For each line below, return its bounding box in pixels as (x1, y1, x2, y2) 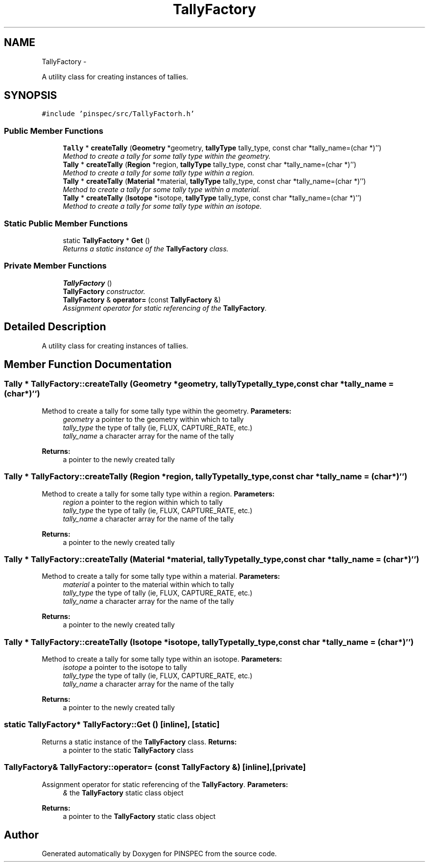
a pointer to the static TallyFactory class (63, 745, 194, 754)
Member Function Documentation (4, 358, 172, 371)
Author (4, 828, 39, 841)
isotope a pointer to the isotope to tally (63, 663, 187, 671)
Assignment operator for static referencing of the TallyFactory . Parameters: (42, 780, 288, 789)
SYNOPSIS (4, 89, 57, 102)
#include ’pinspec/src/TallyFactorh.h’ (42, 110, 195, 118)
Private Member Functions (4, 261, 107, 271)
